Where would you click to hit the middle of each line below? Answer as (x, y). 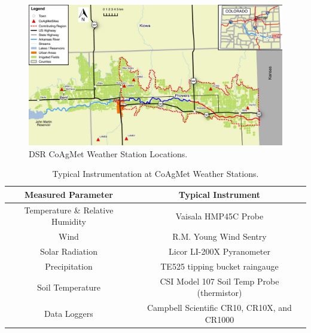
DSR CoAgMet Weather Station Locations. (108, 153)
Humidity (68, 222)
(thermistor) (219, 293)
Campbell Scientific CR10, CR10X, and (219, 308)
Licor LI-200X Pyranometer (219, 251)
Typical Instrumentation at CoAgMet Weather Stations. (155, 174)
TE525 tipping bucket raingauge (219, 266)
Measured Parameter (68, 194)
